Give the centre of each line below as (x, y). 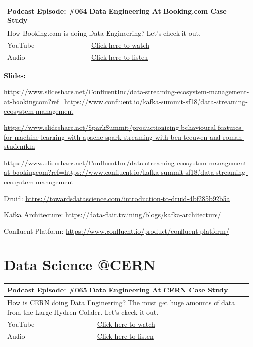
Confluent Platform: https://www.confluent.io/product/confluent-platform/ (117, 230)
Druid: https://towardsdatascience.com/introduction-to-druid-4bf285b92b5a (117, 198)
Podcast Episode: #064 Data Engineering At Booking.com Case (117, 10)
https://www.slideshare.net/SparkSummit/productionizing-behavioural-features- (124, 127)
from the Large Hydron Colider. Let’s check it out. (83, 312)
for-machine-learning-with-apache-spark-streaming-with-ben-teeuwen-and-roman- (124, 137)
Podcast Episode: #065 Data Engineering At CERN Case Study (118, 290)
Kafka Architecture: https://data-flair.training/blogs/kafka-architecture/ (113, 214)
